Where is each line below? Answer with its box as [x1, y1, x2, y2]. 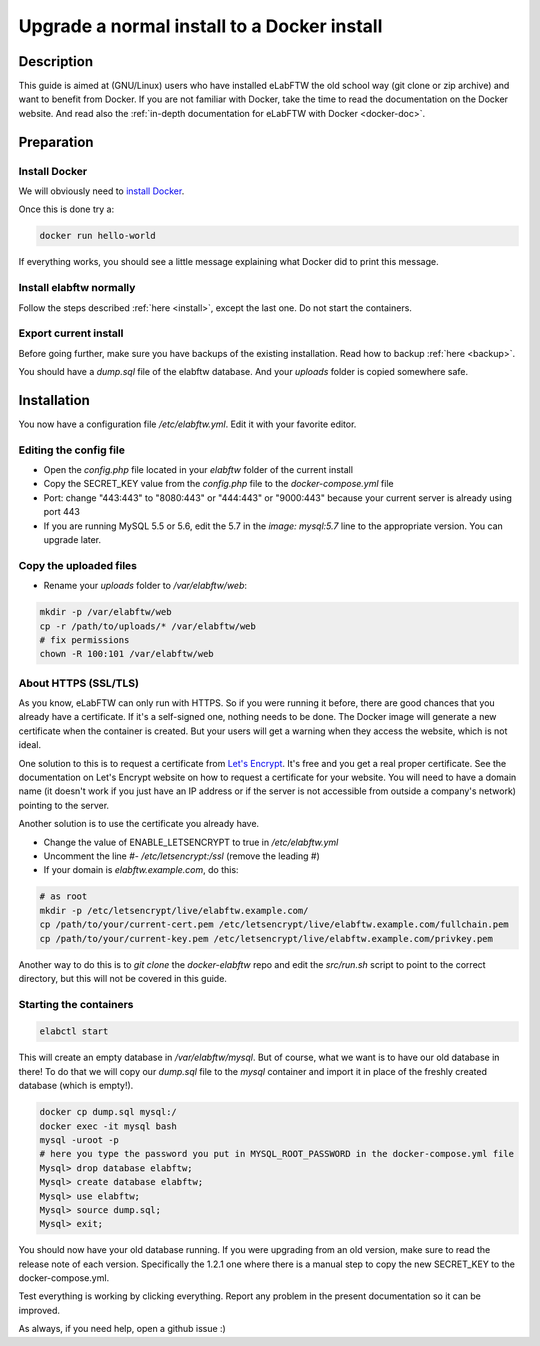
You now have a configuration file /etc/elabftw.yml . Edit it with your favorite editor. [18, 418, 357, 430]
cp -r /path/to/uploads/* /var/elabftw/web [39, 620, 257, 632]
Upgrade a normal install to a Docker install [18, 15, 383, 37]
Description [18, 53, 94, 70]
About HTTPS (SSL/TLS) [18, 676, 140, 690]
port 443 [43, 506, 80, 518]
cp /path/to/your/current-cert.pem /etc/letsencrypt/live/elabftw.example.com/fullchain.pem [39, 919, 509, 930]
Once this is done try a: [18, 203, 115, 215]
